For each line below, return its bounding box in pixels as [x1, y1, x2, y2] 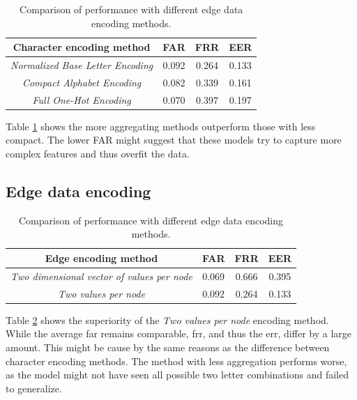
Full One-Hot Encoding [32, 92, 131, 107]
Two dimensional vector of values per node [10, 268, 192, 283]
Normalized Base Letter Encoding [10, 58, 153, 72]
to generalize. [6, 380, 62, 395]
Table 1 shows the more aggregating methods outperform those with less [6, 118, 316, 133]
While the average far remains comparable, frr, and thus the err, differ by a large [6, 326, 351, 341]
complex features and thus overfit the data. [6, 146, 190, 160]
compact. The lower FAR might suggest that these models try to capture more [6, 132, 342, 147]
